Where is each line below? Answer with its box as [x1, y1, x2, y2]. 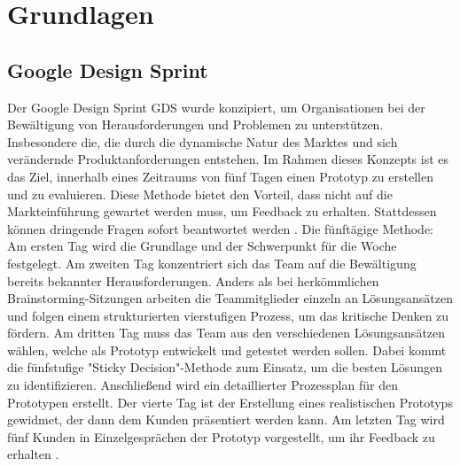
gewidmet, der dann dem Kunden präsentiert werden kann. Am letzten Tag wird [7, 410, 445, 429]
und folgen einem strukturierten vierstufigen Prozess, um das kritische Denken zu [7, 306, 449, 324]
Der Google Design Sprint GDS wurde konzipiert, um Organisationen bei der [7, 97, 425, 116]
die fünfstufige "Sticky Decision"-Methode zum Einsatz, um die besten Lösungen [7, 358, 442, 377]
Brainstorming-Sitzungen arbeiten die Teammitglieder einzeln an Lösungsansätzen [7, 289, 453, 307]
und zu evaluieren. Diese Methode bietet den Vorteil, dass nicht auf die [7, 184, 393, 203]
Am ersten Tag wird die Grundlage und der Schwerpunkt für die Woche [7, 237, 397, 255]
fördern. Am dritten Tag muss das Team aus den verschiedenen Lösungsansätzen [7, 323, 446, 342]
